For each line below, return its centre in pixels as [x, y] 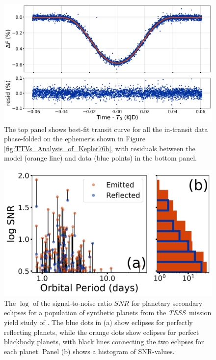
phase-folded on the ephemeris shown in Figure [75, 139]
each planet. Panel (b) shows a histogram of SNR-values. [89, 351]
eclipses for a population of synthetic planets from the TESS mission [108, 312]
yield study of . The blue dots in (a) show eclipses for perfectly [98, 322]
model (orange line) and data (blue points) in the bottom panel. [100, 158]
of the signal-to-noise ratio [72, 303]
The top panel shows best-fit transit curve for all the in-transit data [106, 129]
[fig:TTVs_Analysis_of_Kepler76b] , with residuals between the [100, 148]
